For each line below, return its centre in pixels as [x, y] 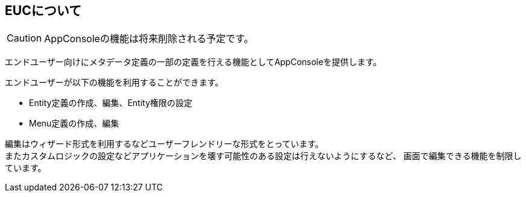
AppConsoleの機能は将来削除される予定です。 [149, 39]
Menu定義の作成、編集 [74, 124]
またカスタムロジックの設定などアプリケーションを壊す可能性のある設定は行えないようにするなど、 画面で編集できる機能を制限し [263, 156]
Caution [24, 38]
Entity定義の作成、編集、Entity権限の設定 [111, 103]
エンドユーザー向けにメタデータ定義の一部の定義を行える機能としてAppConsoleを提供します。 [193, 62]
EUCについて [43, 11]
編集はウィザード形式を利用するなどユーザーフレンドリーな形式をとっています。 [164, 144]
